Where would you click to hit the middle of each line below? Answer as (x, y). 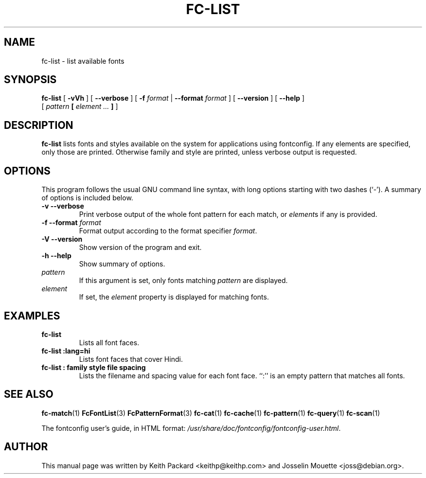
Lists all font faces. (109, 342)
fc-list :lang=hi (66, 351)
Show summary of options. (122, 264)
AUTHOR (26, 447)
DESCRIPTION (39, 125)
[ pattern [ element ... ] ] (80, 106)
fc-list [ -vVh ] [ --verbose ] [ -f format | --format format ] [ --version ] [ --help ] (173, 98)
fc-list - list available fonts (83, 61)
